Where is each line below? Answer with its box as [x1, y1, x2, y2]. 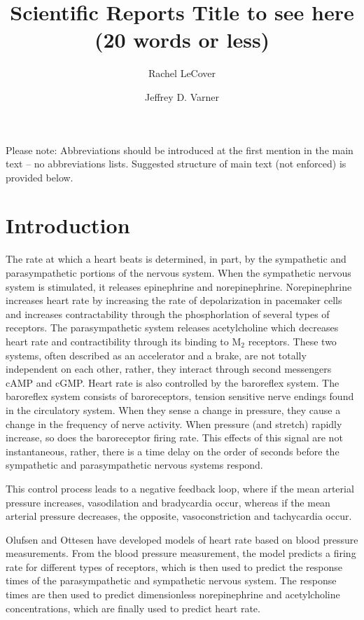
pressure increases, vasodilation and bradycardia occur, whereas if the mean [6, 495, 330, 509]
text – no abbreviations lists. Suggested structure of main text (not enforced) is [6, 156, 346, 171]
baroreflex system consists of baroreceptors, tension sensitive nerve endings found [6, 389, 354, 404]
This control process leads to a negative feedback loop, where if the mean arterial [6, 481, 354, 495]
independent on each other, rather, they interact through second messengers [6, 361, 332, 376]
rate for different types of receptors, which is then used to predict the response [6, 559, 342, 574]
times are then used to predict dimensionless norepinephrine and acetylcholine [6, 587, 340, 602]
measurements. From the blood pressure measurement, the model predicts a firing [6, 546, 356, 560]
